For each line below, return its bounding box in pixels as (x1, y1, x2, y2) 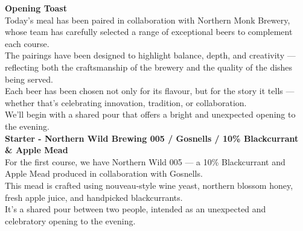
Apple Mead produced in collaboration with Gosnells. (5, 167, 203, 180)
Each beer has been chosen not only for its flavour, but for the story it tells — (5, 84, 295, 97)
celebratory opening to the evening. (5, 214, 136, 227)
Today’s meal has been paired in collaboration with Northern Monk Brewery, (5, 13, 290, 26)
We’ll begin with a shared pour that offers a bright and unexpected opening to (5, 108, 296, 121)
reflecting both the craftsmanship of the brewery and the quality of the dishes (5, 60, 293, 73)
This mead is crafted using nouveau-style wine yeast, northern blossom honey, (5, 179, 293, 191)
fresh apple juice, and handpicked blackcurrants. (5, 191, 183, 203)
